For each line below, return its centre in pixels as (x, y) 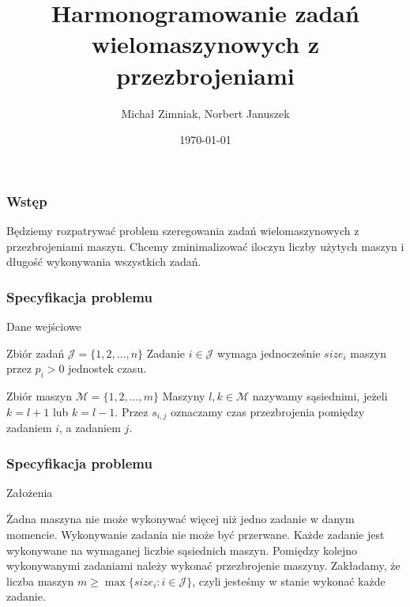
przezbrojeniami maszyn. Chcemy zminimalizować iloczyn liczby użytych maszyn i (205, 246)
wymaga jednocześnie (269, 353)
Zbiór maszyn (39, 395)
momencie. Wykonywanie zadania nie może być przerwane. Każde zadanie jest (196, 535)
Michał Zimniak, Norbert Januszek (205, 113)
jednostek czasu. (107, 368)
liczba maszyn (40, 580)
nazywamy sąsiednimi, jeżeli (320, 395)
